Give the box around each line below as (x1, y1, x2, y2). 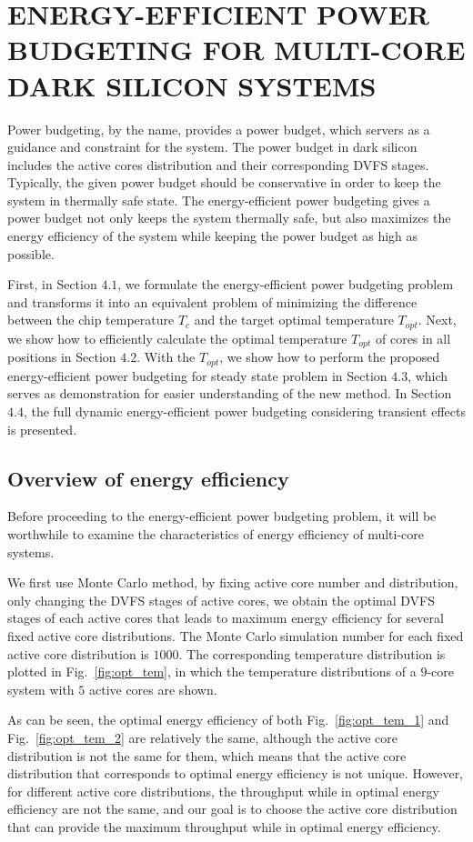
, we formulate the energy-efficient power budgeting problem (117, 275, 454, 294)
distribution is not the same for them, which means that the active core (7, 746, 407, 765)
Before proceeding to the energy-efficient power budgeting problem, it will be (7, 506, 437, 526)
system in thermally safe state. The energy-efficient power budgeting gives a (7, 190, 430, 209)
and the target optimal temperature (194, 310, 394, 329)
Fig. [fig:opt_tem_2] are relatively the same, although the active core (7, 727, 398, 747)
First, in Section (7, 275, 97, 294)
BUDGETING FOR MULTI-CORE (7, 31, 466, 68)
